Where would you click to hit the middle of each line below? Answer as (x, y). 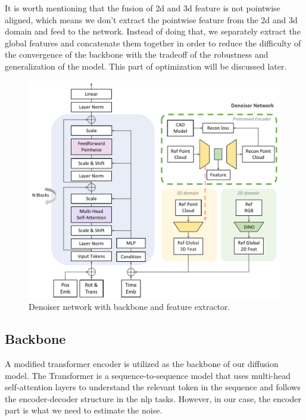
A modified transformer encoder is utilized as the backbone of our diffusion (142, 363)
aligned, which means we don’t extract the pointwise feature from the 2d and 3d (151, 19)
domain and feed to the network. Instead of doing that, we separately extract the (153, 31)
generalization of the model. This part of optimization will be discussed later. (146, 66)
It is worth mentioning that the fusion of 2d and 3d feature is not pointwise (143, 8)
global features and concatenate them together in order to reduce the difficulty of (153, 43)
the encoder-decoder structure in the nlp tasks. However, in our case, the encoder (153, 398)
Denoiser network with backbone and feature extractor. (129, 307)
